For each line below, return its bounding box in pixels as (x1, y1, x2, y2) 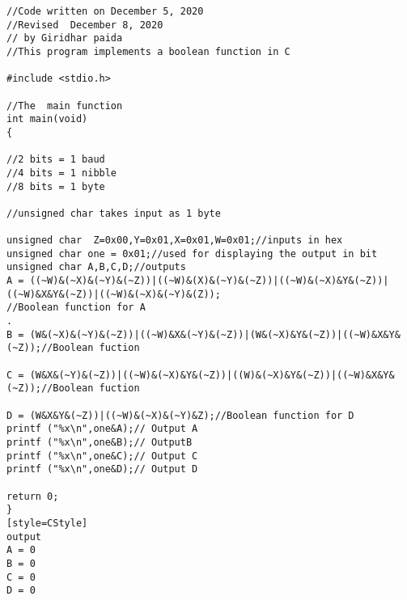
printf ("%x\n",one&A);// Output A (6, 423, 198, 435)
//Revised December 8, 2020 (6, 19, 163, 31)
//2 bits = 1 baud (6, 154, 105, 166)
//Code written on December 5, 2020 (6, 6, 204, 17)
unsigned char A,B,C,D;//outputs (6, 261, 186, 273)
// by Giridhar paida (6, 32, 123, 44)
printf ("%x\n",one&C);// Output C (6, 450, 198, 462)
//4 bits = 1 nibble (6, 167, 117, 179)
